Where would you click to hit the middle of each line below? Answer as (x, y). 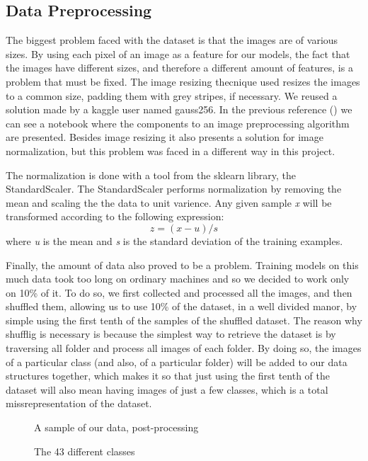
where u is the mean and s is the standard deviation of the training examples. (174, 240)
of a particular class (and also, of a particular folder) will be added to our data (177, 362)
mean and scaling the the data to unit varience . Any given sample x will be (169, 202)
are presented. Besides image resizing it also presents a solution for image (165, 137)
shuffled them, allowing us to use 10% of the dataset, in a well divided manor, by (182, 306)
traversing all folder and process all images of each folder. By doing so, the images (184, 348)
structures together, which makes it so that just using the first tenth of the (168, 376)
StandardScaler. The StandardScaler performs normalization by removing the (174, 189)
